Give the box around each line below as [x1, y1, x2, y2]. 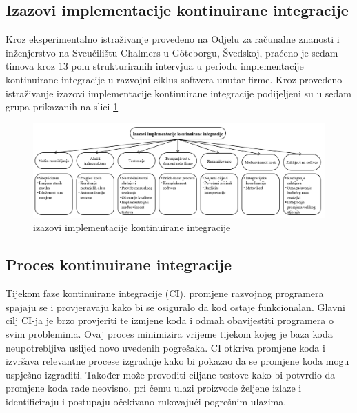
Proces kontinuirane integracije [6, 254, 232, 275]
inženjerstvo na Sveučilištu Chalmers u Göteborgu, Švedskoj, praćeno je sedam [6, 45, 338, 59]
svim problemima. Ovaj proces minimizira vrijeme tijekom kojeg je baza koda [6, 326, 333, 341]
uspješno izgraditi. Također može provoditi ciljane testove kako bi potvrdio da [6, 367, 336, 381]
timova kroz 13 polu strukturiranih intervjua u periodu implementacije [6, 59, 304, 73]
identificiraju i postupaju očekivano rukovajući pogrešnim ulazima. [6, 394, 287, 408]
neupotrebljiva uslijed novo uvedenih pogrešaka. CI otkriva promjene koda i [6, 340, 325, 354]
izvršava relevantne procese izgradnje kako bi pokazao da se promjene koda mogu [6, 354, 349, 368]
